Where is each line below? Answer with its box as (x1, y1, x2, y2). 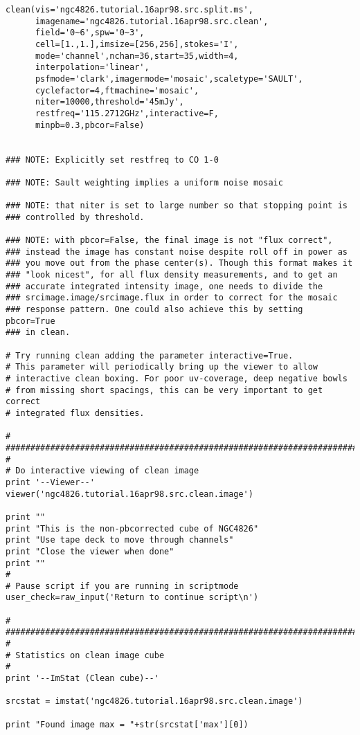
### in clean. (6, 327, 71, 338)
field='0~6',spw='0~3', (35, 28, 145, 38)
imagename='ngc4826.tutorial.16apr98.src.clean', (35, 16, 269, 26)
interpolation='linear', (35, 62, 150, 73)
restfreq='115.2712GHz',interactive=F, (35, 108, 219, 118)
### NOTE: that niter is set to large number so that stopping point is (6, 201, 348, 211)
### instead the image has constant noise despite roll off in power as (6, 246, 348, 257)
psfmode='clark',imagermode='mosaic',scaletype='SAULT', (35, 73, 303, 84)
